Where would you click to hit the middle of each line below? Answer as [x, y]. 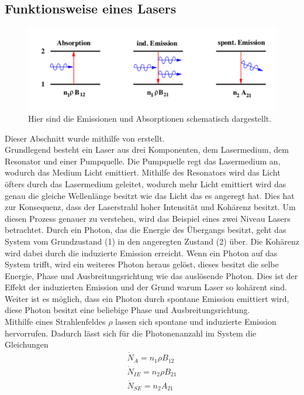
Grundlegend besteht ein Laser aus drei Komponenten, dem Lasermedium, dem [147, 150]
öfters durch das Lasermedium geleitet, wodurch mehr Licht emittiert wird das [146, 183]
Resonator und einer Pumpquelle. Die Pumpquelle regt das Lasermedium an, [143, 161]
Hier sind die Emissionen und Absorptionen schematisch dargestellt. [150, 118]
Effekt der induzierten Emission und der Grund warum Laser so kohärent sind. [146, 287]
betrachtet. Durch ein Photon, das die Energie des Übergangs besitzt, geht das [146, 230]
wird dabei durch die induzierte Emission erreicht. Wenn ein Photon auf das [141, 253]
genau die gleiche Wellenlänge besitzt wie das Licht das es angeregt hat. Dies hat [150, 195]
